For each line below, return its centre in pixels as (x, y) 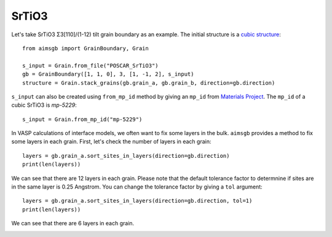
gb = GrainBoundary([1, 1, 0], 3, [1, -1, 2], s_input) (108, 74)
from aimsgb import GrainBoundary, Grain (85, 48)
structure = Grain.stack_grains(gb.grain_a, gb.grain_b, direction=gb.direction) (149, 83)
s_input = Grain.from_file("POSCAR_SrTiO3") (91, 65)
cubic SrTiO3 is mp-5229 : (44, 105)
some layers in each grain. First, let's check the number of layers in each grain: (111, 142)
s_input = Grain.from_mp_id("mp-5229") (82, 119)
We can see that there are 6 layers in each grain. (73, 223)
